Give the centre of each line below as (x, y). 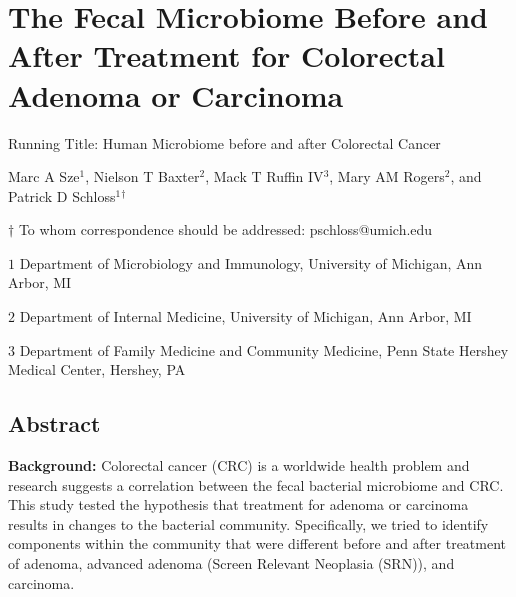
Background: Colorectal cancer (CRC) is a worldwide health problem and (239, 465)
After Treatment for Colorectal (226, 55)
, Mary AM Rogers (387, 176)
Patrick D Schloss (62, 195)
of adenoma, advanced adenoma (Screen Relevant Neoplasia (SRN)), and (231, 563)
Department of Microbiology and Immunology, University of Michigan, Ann (251, 262)
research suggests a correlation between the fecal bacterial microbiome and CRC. (256, 484)
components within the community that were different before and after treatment (257, 543)
